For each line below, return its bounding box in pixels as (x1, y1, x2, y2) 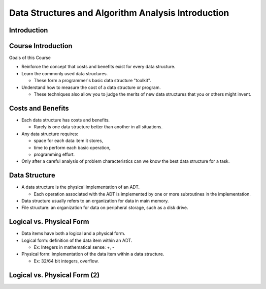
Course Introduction (9, 42, 72, 50)
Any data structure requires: (21, 131, 78, 137)
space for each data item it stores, (33, 138, 103, 144)
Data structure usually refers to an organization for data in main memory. (21, 198, 169, 203)
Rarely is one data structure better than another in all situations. (33, 124, 163, 130)
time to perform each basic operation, (33, 144, 111, 150)
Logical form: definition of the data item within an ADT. (21, 237, 133, 243)
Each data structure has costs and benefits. (21, 117, 110, 123)
